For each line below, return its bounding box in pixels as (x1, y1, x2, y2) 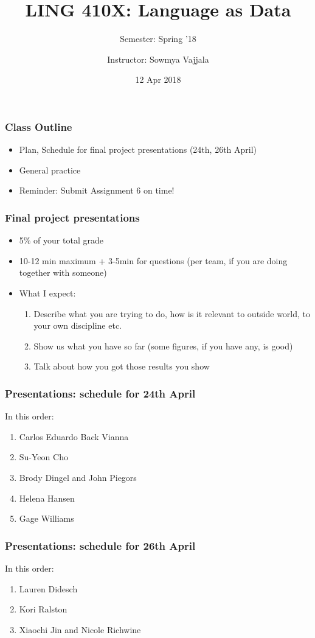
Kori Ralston (19, 603, 67, 615)
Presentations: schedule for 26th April (5, 538, 196, 553)
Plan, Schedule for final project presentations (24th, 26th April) (19, 143, 257, 156)
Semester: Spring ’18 (120, 32, 196, 45)
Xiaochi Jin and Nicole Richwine (19, 623, 141, 636)
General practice (19, 163, 81, 176)
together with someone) (19, 266, 107, 279)
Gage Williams (19, 512, 74, 525)
